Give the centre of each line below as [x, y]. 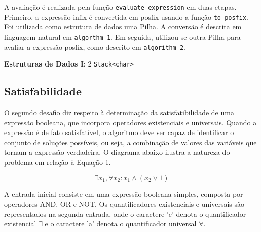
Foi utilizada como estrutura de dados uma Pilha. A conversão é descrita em [123, 27]
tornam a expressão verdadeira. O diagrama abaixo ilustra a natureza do [117, 152]
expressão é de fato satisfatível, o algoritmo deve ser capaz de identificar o [119, 132]
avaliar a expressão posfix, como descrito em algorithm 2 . [95, 46]
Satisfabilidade [43, 91]
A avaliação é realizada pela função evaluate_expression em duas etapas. [120, 7]
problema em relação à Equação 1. [58, 162]
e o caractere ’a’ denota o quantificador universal [121, 224]
